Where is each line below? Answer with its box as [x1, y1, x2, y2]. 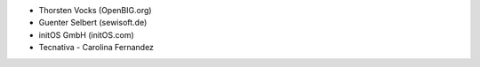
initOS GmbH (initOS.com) [38, 29, 135, 40]
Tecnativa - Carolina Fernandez [38, 42, 155, 53]
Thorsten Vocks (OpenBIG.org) [38, 5, 152, 15]
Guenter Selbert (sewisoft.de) [38, 18, 148, 28]
